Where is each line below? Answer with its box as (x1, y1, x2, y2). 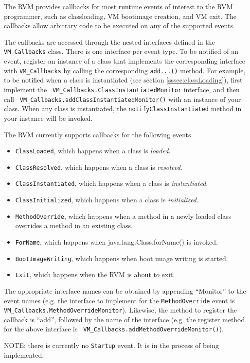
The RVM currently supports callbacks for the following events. (4, 129, 193, 139)
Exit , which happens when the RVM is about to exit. (15, 269, 175, 280)
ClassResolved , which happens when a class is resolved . (15, 162, 182, 172)
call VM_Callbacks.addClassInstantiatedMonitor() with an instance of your (4, 94, 241, 104)
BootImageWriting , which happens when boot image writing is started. (15, 253, 228, 263)
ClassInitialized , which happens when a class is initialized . (15, 195, 198, 205)
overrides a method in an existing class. (15, 220, 133, 231)
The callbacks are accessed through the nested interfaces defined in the (4, 36, 215, 47)
